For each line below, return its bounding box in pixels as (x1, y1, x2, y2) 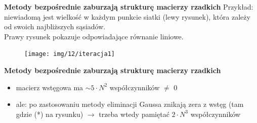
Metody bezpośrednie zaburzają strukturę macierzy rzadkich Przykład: (4, 2, 253, 12)
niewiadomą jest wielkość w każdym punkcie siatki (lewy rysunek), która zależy (4, 11, 250, 22)
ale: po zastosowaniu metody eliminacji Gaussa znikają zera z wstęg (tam (16, 99, 244, 109)
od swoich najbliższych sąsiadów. (4, 21, 106, 32)
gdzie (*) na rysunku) (16, 108, 83, 119)
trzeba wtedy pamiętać (99, 108, 169, 119)
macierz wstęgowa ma (16, 82, 83, 92)
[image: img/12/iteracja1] (24, 50, 115, 58)
